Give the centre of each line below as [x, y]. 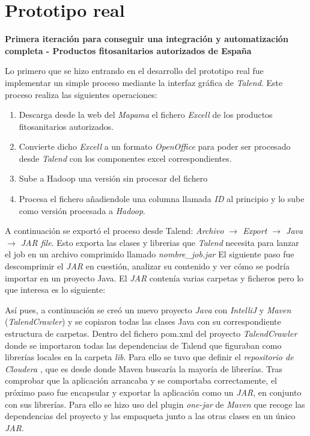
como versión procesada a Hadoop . [82, 210]
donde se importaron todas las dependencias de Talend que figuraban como [143, 345]
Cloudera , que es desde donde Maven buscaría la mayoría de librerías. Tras [144, 368]
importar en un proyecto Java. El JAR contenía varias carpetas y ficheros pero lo [154, 278]
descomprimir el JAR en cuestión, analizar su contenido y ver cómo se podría [147, 266]
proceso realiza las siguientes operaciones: [81, 94]
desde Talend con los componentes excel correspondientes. [125, 158]
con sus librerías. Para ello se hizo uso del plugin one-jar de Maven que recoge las [155, 404]
